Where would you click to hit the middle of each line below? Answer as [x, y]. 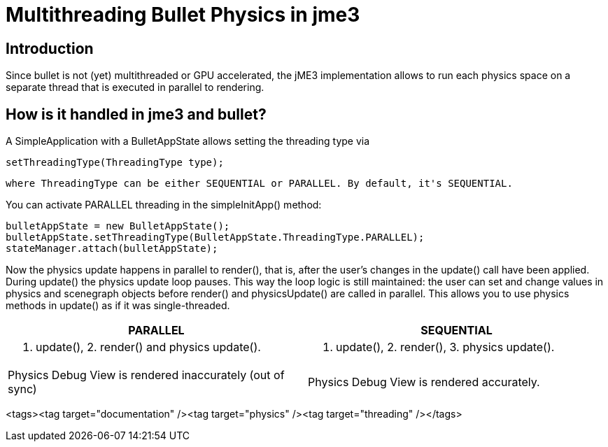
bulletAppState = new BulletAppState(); [118, 226]
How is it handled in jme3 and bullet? [136, 114]
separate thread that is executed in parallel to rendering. [135, 87]
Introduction [50, 48]
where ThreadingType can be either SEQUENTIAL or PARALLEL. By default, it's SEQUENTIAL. [259, 184]
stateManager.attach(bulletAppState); [112, 249]
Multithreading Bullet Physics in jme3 [183, 15]
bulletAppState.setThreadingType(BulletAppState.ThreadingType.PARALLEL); [215, 237]
